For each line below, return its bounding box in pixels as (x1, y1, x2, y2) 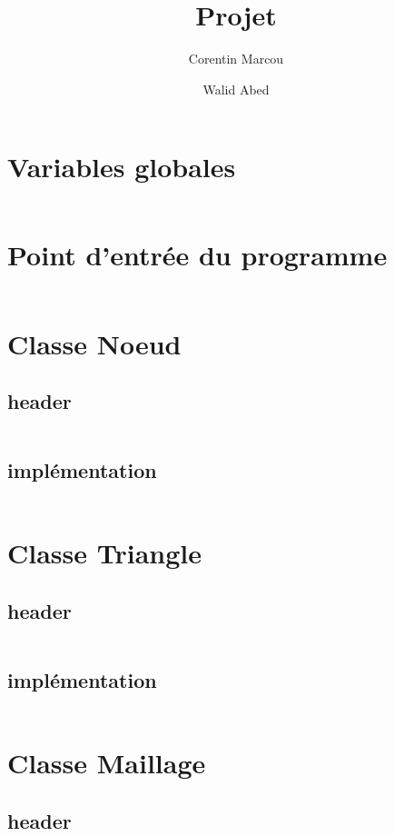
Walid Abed (202, 79, 270, 98)
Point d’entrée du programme (7, 236, 388, 274)
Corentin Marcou (188, 49, 284, 68)
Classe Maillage (7, 744, 206, 781)
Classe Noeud (7, 324, 182, 362)
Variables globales (7, 148, 236, 185)
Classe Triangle (7, 534, 202, 572)
